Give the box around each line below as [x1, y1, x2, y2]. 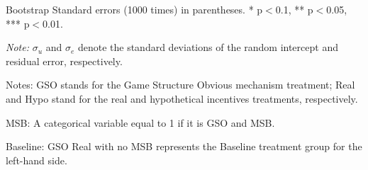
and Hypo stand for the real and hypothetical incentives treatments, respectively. [6, 91, 358, 106]
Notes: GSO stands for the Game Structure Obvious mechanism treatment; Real [6, 77, 355, 92]
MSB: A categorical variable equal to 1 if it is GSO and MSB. [6, 115, 275, 130]
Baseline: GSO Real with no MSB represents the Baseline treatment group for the [6, 139, 362, 154]
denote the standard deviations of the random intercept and [77, 40, 338, 55]
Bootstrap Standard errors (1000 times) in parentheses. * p [6, 2, 263, 16]
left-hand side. [6, 152, 67, 167]
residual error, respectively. [6, 53, 123, 68]
